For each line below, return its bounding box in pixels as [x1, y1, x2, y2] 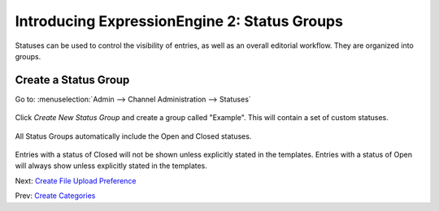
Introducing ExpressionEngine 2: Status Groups [15, 12, 343, 30]
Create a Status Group [15, 73, 130, 87]
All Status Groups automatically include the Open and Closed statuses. [15, 131, 252, 141]
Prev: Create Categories [15, 191, 96, 200]
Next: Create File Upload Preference [15, 175, 137, 186]
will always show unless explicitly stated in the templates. [15, 161, 207, 170]
